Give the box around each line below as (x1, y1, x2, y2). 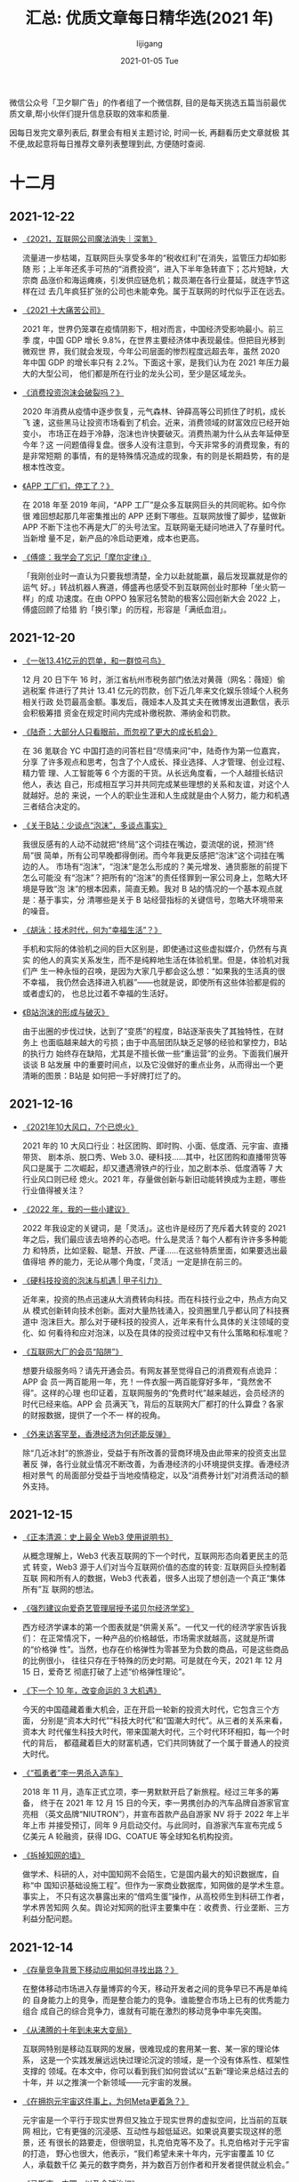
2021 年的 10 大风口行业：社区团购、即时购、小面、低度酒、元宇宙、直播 (21, 1140, 289, 1151)
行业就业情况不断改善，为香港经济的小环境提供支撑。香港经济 (63, 1458, 290, 1469)
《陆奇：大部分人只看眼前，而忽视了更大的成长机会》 (21, 726, 218, 737)
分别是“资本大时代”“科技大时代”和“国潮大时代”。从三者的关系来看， (39, 1716, 287, 1726)
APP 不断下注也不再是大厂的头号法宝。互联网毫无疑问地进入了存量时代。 (21, 522, 290, 532)
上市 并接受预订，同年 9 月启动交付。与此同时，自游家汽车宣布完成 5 (29, 1820, 283, 1830)
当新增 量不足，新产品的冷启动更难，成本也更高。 (21, 532, 205, 543)
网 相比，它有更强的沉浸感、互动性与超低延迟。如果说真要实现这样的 (21, 2126, 274, 2137)
